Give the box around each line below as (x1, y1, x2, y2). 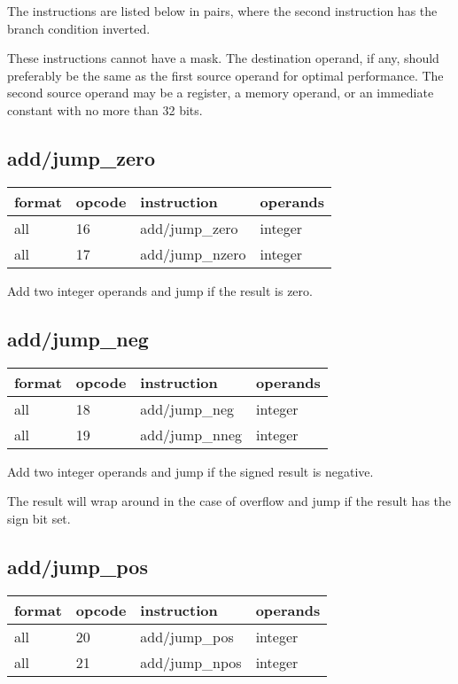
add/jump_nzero (140, 243, 246, 264)
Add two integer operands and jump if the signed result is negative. (7, 462, 374, 480)
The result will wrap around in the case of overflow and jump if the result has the (7, 492, 452, 510)
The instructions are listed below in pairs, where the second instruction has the (7, 2, 438, 19)
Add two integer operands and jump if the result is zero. (7, 281, 313, 299)
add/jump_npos (140, 651, 242, 672)
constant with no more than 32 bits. (7, 100, 203, 119)
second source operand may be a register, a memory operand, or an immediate (7, 83, 434, 102)
